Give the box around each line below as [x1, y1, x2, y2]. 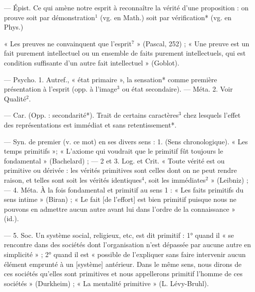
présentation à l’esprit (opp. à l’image [4, 84, 117, 94]
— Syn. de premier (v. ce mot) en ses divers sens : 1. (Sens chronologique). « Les [4, 136, 248, 146]
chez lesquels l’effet [183, 110, 241, 120]
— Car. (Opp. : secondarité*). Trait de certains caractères [4, 110, 179, 120]
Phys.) [4, 22, 24, 32]
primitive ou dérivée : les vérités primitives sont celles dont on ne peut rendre [4, 165, 237, 175]
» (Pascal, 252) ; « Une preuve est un [137, 38, 250, 48]
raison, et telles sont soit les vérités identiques [4, 174, 142, 185]
